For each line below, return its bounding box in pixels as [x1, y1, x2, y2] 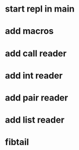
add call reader [5, 48, 67, 59]
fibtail [5, 137, 29, 148]
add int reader [5, 70, 63, 81]
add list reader [5, 115, 64, 126]
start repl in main [5, 3, 75, 15]
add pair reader [5, 92, 68, 103]
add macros [5, 26, 54, 37]
